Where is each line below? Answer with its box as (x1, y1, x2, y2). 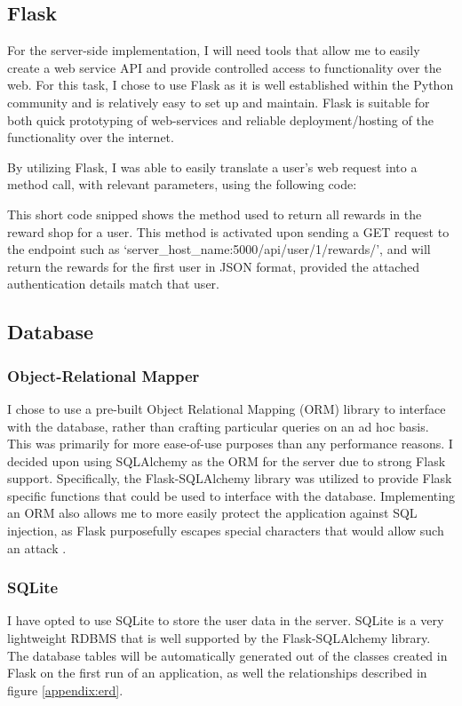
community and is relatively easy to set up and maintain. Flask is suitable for (7, 92, 430, 111)
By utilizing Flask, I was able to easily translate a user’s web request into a (7, 157, 418, 176)
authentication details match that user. (7, 274, 219, 293)
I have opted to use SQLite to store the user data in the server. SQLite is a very (7, 611, 444, 630)
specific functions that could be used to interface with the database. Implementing (7, 486, 455, 504)
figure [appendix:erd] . (7, 680, 123, 699)
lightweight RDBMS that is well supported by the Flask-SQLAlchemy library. (7, 629, 431, 647)
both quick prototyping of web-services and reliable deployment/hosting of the (7, 110, 434, 129)
